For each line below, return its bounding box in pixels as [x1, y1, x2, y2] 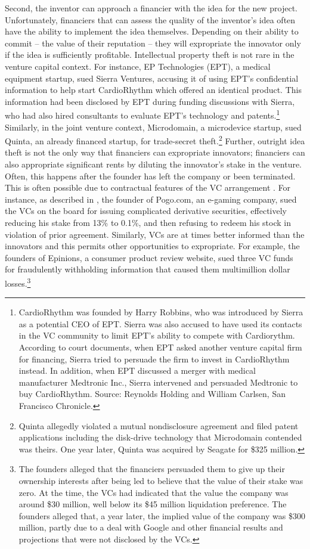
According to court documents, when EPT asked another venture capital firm [18, 341, 302, 353]
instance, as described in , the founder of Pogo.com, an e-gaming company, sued [5, 193, 297, 205]
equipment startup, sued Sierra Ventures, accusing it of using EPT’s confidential [5, 72, 299, 84]
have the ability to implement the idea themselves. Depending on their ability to [5, 25, 299, 38]
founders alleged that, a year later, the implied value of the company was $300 [18, 509, 305, 522]
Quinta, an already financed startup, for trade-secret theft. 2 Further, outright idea [5, 133, 305, 147]
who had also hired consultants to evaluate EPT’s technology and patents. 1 [5, 107, 280, 121]
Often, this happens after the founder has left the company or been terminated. [5, 169, 296, 182]
